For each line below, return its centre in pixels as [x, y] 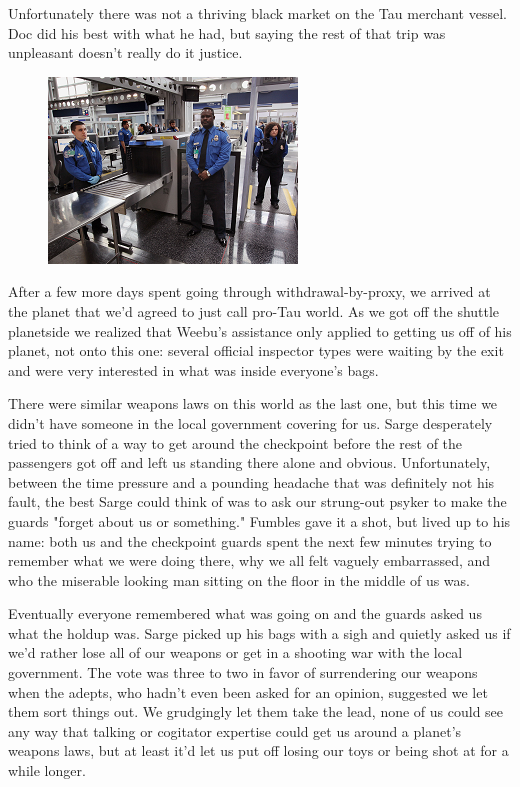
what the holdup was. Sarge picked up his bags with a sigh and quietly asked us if [259, 632]
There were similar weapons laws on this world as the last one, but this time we [253, 403]
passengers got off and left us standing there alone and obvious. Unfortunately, [249, 462]
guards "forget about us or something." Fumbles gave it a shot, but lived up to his [259, 520]
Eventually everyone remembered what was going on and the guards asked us [245, 613]
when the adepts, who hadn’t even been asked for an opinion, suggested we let [248, 691]
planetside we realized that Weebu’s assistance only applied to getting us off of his [260, 330]
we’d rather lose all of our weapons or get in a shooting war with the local [235, 652]
